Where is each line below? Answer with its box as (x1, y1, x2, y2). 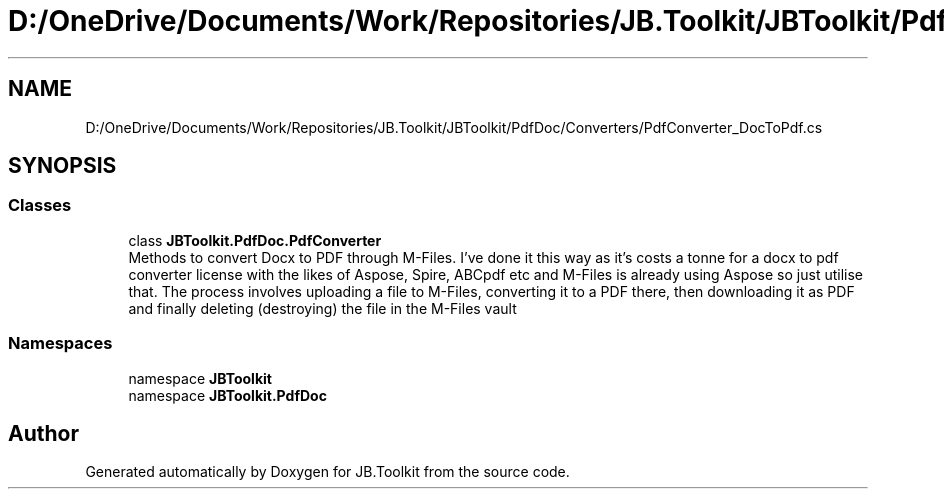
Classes (8, 195, 72, 216)
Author (8, 420, 79, 446)
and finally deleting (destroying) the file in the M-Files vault (128, 299, 517, 317)
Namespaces (8, 333, 113, 354)
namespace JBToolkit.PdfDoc (128, 386, 327, 404)
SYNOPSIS (8, 153, 117, 179)
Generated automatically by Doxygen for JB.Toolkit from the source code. (85, 463, 570, 481)
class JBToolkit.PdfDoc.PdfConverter (128, 231, 382, 249)
